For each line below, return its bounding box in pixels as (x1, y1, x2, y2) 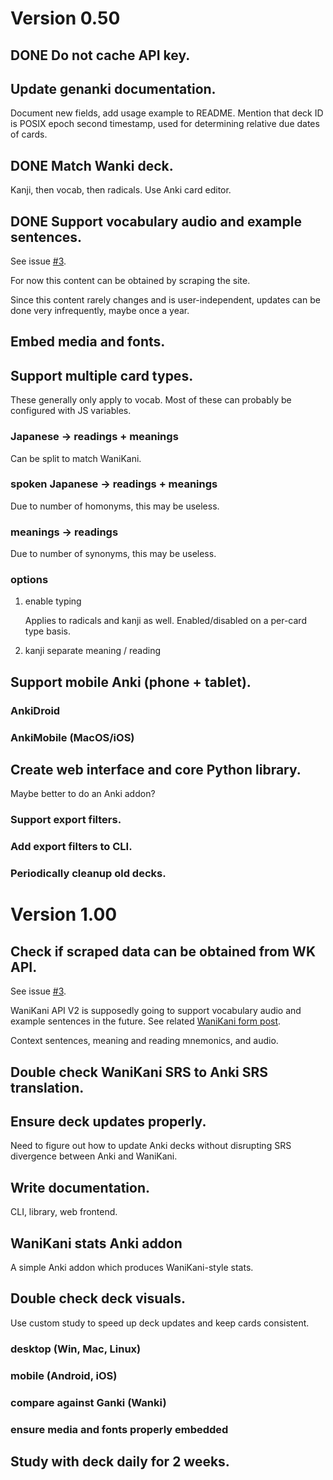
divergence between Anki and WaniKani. (10, 1150, 178, 1162)
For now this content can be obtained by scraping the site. (10, 275, 251, 287)
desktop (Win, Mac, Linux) (10, 1342, 142, 1356)
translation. (10, 1079, 85, 1096)
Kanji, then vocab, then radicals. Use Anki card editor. (10, 184, 232, 196)
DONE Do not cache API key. (10, 47, 191, 64)
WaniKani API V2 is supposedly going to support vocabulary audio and (10, 1005, 302, 1017)
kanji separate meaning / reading (24, 645, 162, 657)
